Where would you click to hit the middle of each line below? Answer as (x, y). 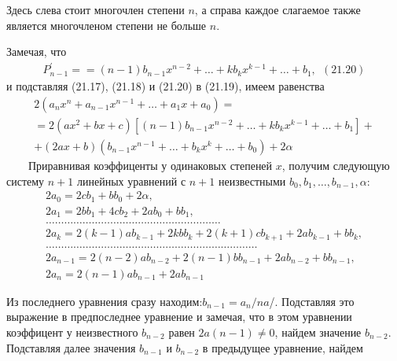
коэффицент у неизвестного (72, 332)
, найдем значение (318, 332)
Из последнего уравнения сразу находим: (105, 301)
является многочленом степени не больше (107, 25)
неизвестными (252, 180)
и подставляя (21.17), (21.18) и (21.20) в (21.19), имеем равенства (165, 86)
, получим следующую (336, 165)
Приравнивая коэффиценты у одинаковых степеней (150, 165)
